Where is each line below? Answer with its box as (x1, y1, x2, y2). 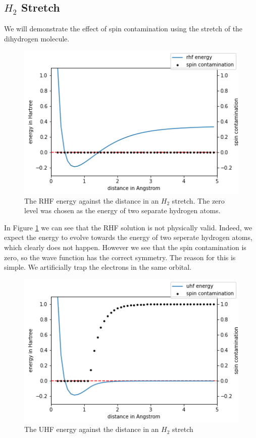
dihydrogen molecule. (4, 33, 70, 43)
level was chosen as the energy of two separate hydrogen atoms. (24, 205, 221, 216)
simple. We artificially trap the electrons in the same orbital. (4, 262, 191, 272)
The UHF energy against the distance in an (24, 424, 159, 434)
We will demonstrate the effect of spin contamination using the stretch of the (4, 23, 243, 34)
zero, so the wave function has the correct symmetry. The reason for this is (4, 252, 236, 262)
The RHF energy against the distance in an (24, 195, 159, 206)
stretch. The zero (172, 195, 225, 206)
